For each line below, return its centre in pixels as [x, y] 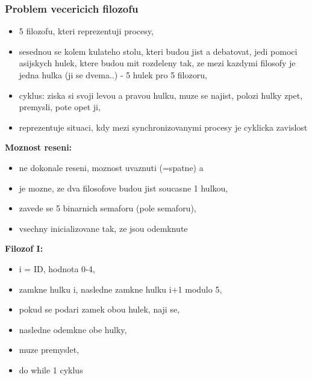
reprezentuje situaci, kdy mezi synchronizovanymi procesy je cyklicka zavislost [163, 127]
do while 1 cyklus [51, 369]
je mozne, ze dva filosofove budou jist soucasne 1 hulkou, [123, 188]
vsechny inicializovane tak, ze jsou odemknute [103, 228]
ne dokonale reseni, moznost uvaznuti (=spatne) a [111, 167]
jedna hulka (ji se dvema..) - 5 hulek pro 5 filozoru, [113, 75]
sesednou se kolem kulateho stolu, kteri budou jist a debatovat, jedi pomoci [158, 51]
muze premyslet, [49, 350]
